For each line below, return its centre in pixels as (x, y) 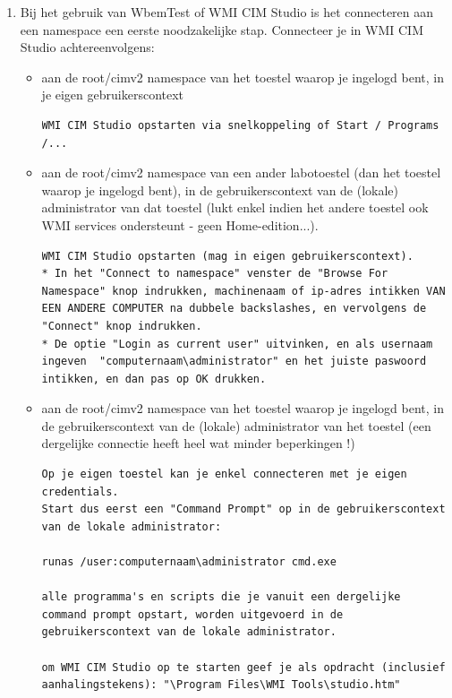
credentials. (80, 491)
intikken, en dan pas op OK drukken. (154, 379)
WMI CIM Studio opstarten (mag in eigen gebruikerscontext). (227, 256)
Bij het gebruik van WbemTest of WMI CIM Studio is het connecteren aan (227, 12)
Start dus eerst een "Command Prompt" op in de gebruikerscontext (243, 509)
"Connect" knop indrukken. (122, 326)
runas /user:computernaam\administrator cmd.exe (189, 562)
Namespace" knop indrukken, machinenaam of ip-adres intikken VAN (243, 291)
